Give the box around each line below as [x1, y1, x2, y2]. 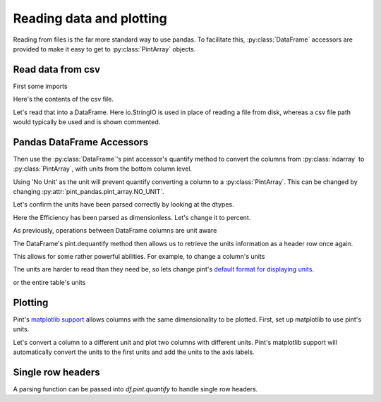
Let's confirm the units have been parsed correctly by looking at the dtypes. [13, 200, 234, 209]
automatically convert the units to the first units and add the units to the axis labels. [13, 348, 255, 356]
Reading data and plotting [13, 11, 167, 26]
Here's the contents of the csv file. [13, 95, 114, 104]
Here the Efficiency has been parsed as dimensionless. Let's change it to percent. [13, 213, 251, 221]
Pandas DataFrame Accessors [13, 136, 149, 148]
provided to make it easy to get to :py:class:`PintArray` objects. [13, 44, 196, 53]
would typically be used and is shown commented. [13, 118, 161, 126]
